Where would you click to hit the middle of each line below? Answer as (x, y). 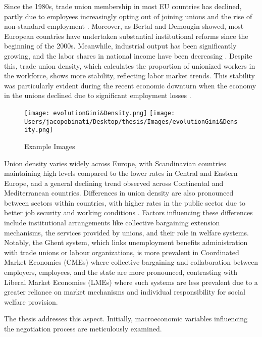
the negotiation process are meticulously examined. (83, 328)
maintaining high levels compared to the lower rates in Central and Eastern (121, 173)
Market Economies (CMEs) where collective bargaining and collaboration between (131, 262)
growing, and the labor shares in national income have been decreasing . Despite (128, 55)
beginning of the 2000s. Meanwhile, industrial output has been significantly (120, 46)
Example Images (50, 146)
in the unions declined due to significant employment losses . (98, 95)
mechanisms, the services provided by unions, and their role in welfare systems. (126, 232)
